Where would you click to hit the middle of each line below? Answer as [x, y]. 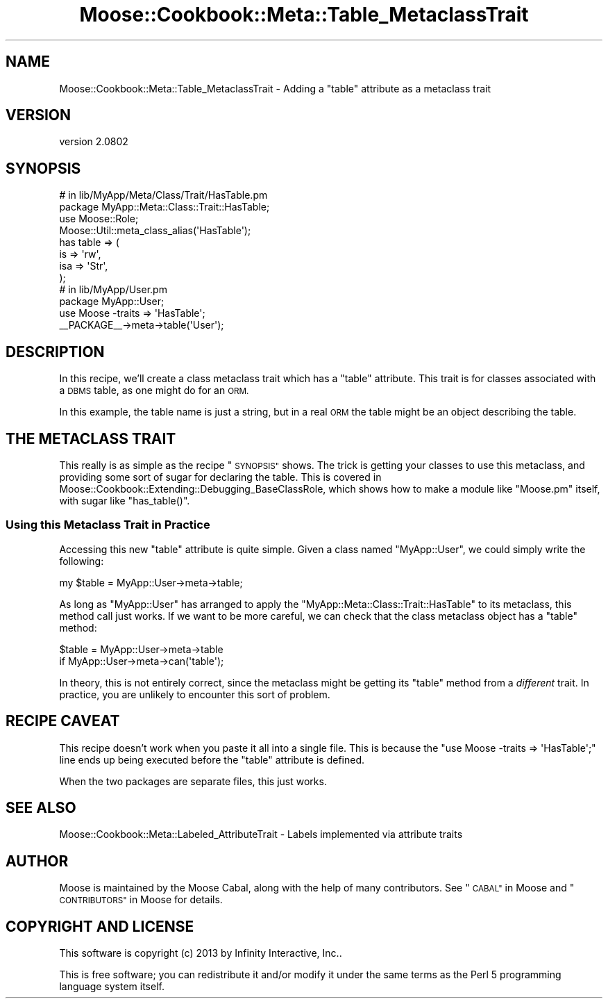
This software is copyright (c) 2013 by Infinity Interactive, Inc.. [201, 953]
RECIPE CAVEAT [63, 721]
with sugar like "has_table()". [125, 500]
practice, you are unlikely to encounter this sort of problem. [195, 694]
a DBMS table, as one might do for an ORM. [154, 390]
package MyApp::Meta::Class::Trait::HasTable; [164, 207]
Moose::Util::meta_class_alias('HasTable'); [155, 231]
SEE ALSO [41, 807]
